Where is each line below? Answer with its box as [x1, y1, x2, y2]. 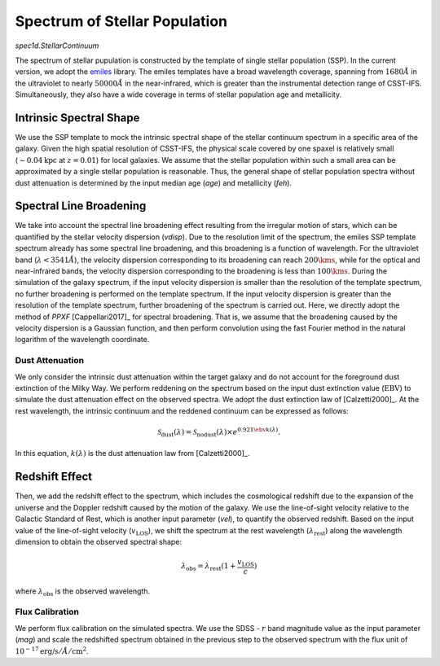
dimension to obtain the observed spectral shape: [15, 537, 183, 546]
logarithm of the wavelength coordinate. [15, 335, 150, 344]
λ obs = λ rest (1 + [180, 562, 236, 573]
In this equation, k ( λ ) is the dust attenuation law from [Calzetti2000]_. [15, 449, 250, 458]
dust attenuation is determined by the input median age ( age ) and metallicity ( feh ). [15, 177, 293, 187]
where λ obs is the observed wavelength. [15, 586, 151, 598]
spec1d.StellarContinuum [15, 41, 99, 50]
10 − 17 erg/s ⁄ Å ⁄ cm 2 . [15, 645, 89, 655]
